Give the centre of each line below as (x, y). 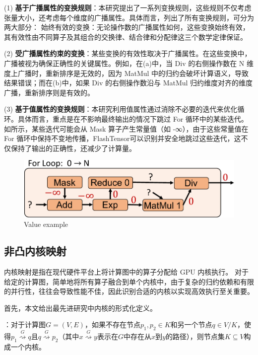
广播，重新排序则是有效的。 (49, 92)
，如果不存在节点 (112, 324)
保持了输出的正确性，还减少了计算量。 (73, 148)
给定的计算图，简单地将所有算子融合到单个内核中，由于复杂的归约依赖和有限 (129, 281)
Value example (46, 224)
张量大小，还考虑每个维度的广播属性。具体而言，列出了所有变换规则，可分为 (129, 17)
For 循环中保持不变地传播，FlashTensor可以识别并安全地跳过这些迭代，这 (123, 138)
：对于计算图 (25, 324)
